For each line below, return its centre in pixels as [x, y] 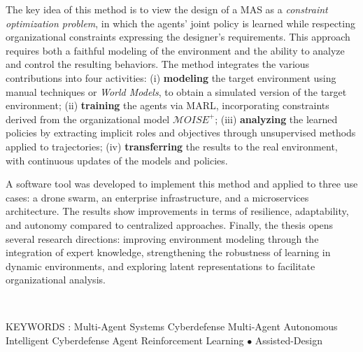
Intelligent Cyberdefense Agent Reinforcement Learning [125, 340]
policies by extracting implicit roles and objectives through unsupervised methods [181, 133]
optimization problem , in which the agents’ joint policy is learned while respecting [180, 23]
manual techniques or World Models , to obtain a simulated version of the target [176, 91]
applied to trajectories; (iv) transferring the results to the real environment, [172, 146]
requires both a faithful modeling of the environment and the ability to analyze [175, 50]
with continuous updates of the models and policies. [117, 160]
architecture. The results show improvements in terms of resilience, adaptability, [177, 211]
